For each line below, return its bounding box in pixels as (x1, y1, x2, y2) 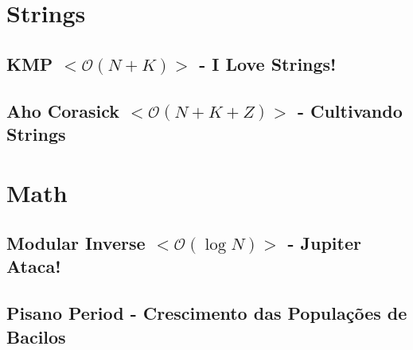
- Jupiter (287, 231, 361, 255)
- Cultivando (297, 98, 403, 122)
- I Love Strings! (199, 51, 337, 76)
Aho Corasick (6, 98, 120, 122)
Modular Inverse (6, 231, 146, 255)
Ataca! (6, 254, 61, 278)
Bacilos (6, 324, 66, 348)
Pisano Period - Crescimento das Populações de (6, 301, 407, 325)
